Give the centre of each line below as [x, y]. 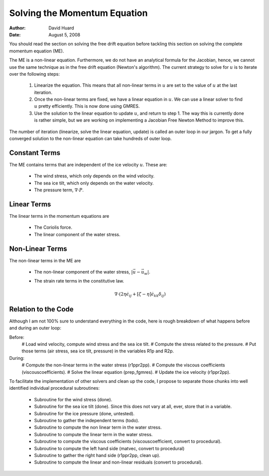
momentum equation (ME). [37, 51]
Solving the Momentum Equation [78, 13]
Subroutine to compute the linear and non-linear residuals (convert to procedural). [118, 462]
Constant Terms [35, 153]
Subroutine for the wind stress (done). [73, 399]
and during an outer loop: [35, 328]
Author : [17, 28]
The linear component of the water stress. [77, 234]
